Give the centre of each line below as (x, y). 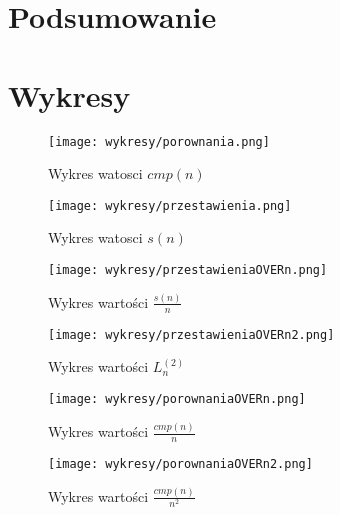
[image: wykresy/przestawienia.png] (170, 205)
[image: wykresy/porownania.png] (159, 141)
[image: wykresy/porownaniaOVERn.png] (177, 399)
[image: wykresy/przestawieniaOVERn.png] (188, 270)
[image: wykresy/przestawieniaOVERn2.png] (191, 334)
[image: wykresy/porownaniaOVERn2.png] (180, 463)
